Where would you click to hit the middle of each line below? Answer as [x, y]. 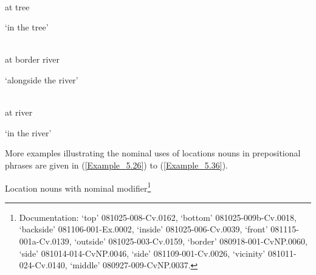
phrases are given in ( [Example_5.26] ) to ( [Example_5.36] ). [116, 165]
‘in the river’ [28, 132]
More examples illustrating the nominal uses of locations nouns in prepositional [153, 153]
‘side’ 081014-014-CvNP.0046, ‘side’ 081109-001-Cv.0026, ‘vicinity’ [142, 253]
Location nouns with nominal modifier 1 [78, 187]
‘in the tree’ [27, 27]
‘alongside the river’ [42, 79]
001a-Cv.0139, [45, 241]
